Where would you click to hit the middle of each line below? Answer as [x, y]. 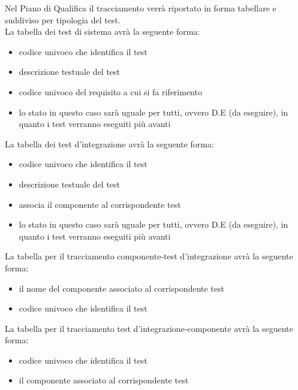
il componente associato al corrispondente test [104, 380]
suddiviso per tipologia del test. [63, 19]
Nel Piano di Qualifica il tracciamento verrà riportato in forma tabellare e [141, 8]
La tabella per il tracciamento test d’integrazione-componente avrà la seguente [149, 328]
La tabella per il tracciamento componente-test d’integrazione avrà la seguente [149, 256]
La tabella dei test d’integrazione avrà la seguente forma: [109, 143]
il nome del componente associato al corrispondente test [121, 288]
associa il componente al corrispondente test [100, 204]
